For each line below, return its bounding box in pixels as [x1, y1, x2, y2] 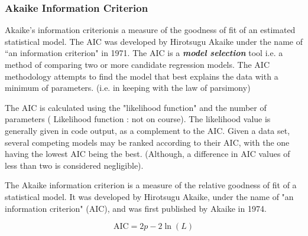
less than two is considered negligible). [5, 159, 144, 171]
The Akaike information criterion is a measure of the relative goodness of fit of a [5, 179, 297, 191]
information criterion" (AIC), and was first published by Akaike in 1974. [5, 202, 267, 214]
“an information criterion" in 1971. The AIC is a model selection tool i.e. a [5, 47, 283, 59]
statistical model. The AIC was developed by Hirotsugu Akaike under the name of [5, 35, 303, 47]
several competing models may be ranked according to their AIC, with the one [5, 136, 290, 148]
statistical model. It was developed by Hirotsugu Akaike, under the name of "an [5, 190, 294, 202]
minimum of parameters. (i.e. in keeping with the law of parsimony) [5, 81, 251, 94]
